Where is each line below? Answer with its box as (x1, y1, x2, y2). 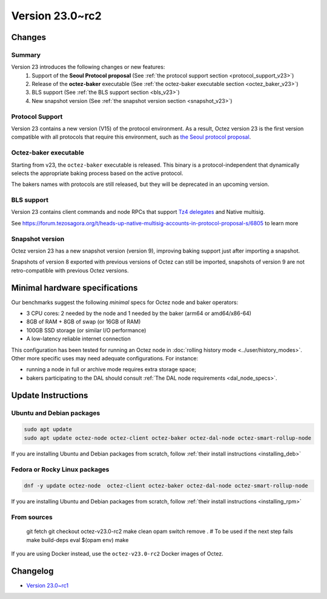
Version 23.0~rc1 (26, 581, 69, 589)
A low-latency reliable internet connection (26, 335, 131, 342)
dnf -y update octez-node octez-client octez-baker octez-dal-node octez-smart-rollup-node (24, 482, 308, 489)
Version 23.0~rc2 (11, 9, 102, 22)
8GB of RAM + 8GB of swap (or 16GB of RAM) (26, 318, 141, 325)
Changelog (11, 566, 54, 576)
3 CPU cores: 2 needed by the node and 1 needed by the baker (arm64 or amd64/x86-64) (26, 309, 251, 317)
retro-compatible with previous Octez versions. (11, 266, 129, 274)
